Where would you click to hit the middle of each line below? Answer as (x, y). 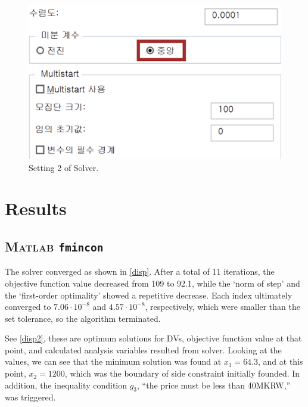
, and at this (281, 361)
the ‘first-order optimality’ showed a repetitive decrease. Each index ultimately (149, 295)
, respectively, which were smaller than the (223, 307)
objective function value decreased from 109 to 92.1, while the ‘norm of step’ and (153, 283)
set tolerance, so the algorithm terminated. (83, 318)
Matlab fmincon (54, 246)
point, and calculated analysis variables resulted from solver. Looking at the (143, 349)
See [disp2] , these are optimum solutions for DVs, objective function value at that (153, 338)
